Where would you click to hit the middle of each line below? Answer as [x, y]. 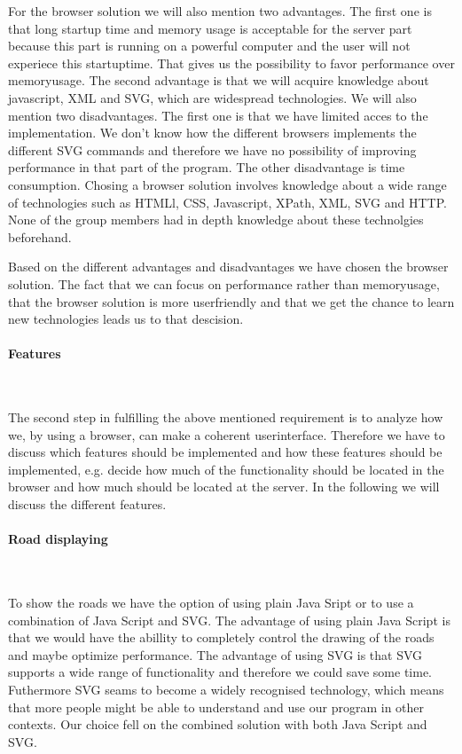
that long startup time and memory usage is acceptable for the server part [210, 28]
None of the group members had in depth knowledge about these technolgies [216, 220]
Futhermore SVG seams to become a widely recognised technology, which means [226, 689]
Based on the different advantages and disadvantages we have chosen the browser [228, 267]
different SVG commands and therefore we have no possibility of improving [212, 149]
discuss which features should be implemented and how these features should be [225, 452]
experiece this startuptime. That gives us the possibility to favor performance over [231, 63]
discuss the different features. [87, 504]
